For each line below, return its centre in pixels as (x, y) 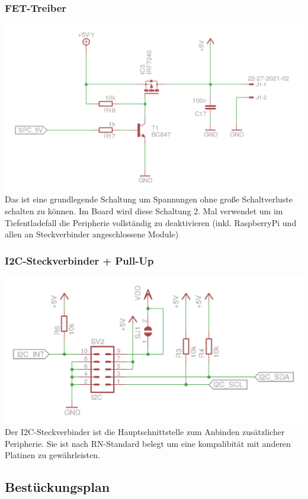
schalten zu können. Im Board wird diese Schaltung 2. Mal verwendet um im (144, 210)
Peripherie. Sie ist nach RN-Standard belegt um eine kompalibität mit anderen (148, 443)
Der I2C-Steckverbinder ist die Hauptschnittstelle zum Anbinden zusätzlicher (145, 432)
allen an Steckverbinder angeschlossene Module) (92, 234)
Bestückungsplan (57, 487)
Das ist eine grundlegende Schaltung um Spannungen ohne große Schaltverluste (149, 199)
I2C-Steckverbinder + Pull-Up (79, 260)
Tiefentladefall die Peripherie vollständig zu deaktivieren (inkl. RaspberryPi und (151, 222)
